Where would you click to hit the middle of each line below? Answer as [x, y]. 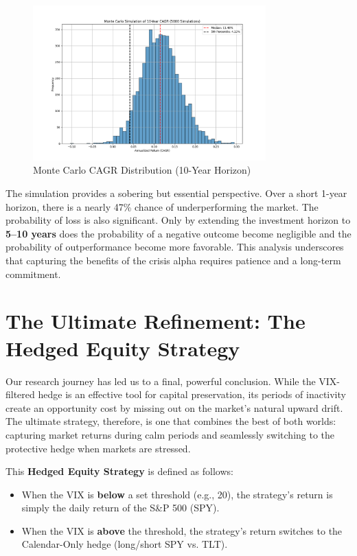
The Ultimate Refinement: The [156, 321]
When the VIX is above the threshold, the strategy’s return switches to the [182, 530]
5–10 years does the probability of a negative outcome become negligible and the [178, 233]
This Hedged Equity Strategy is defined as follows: [119, 471]
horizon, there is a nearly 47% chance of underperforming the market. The [162, 206]
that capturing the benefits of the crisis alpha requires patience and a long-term [173, 260]
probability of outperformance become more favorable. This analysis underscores [175, 247]
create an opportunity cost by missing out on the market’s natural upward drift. [174, 407]
